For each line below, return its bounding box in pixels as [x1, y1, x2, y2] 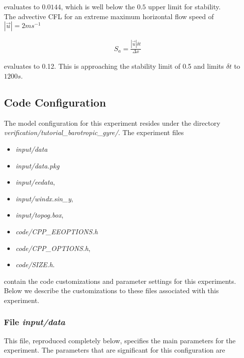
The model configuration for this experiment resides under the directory [4, 117, 220, 128]
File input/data [4, 316, 65, 328]
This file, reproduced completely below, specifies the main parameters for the [4, 335, 236, 345]
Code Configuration [4, 94, 106, 110]
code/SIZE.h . [15, 259, 55, 270]
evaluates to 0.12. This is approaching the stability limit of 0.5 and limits [4, 61, 224, 71]
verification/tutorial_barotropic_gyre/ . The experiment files [4, 127, 184, 138]
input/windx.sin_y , [15, 193, 73, 203]
